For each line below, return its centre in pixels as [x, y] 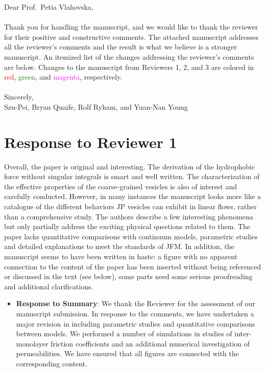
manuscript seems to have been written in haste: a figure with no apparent [121, 256]
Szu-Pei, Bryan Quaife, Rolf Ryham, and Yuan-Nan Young [96, 106]
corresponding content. [52, 363]
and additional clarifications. [49, 286]
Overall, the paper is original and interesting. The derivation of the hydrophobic [130, 166]
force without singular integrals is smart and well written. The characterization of [132, 176]
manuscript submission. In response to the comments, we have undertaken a [135, 313]
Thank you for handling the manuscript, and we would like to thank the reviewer [131, 27]
